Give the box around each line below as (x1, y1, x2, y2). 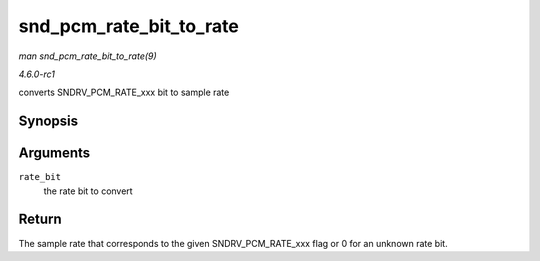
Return (18, 211, 62, 228)
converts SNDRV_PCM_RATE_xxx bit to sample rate (18, 86, 230, 99)
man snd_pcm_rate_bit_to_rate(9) (18, 50, 157, 62)
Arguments (18, 145, 91, 162)
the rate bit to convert (43, 185, 134, 197)
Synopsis (18, 113, 79, 130)
